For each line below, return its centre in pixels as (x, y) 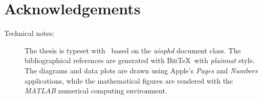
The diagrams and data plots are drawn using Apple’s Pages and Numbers (141, 70)
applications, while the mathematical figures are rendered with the (129, 80)
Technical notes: (29, 33)
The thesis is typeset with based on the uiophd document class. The (133, 50)
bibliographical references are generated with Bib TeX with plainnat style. (140, 60)
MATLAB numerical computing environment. (96, 91)
